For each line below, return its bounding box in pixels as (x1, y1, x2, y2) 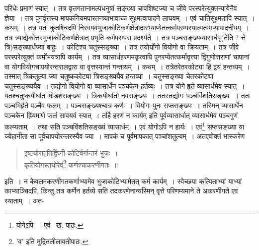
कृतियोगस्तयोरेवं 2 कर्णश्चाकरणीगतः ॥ (24, 158, 118, 170)
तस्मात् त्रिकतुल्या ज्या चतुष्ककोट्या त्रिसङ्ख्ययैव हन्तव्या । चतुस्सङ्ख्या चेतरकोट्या (4, 71, 214, 81)
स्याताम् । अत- (4, 195, 44, 205)
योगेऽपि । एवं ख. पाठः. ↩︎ (16, 219, 84, 230)
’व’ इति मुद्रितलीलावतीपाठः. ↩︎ (16, 236, 88, 247)
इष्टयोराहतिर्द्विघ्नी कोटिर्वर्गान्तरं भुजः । (24, 147, 118, 158)
